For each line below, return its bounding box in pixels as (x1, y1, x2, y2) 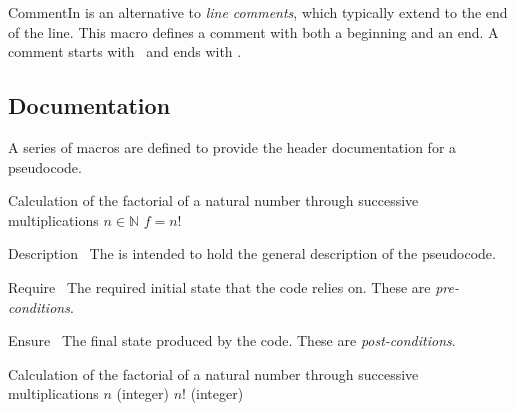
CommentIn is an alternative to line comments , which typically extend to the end (8, 2, 508, 22)
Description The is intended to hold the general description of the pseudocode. (8, 243, 496, 264)
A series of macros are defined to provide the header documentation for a (8, 136, 457, 157)
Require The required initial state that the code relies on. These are (8, 276, 431, 297)
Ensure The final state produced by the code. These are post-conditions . (8, 330, 456, 351)
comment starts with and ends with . (8, 41, 242, 62)
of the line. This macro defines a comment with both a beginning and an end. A (8, 21, 499, 42)
